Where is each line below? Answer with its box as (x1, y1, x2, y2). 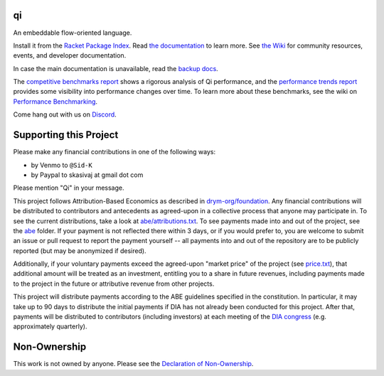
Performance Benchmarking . (13, 97, 98, 106)
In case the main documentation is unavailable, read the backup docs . (13, 64, 218, 72)
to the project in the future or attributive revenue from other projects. (13, 279, 215, 288)
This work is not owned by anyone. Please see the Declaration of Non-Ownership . (13, 360, 254, 368)
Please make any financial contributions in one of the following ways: (13, 148, 216, 156)
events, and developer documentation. (13, 51, 127, 60)
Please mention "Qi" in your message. (13, 183, 124, 192)
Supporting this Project (13, 129, 119, 141)
